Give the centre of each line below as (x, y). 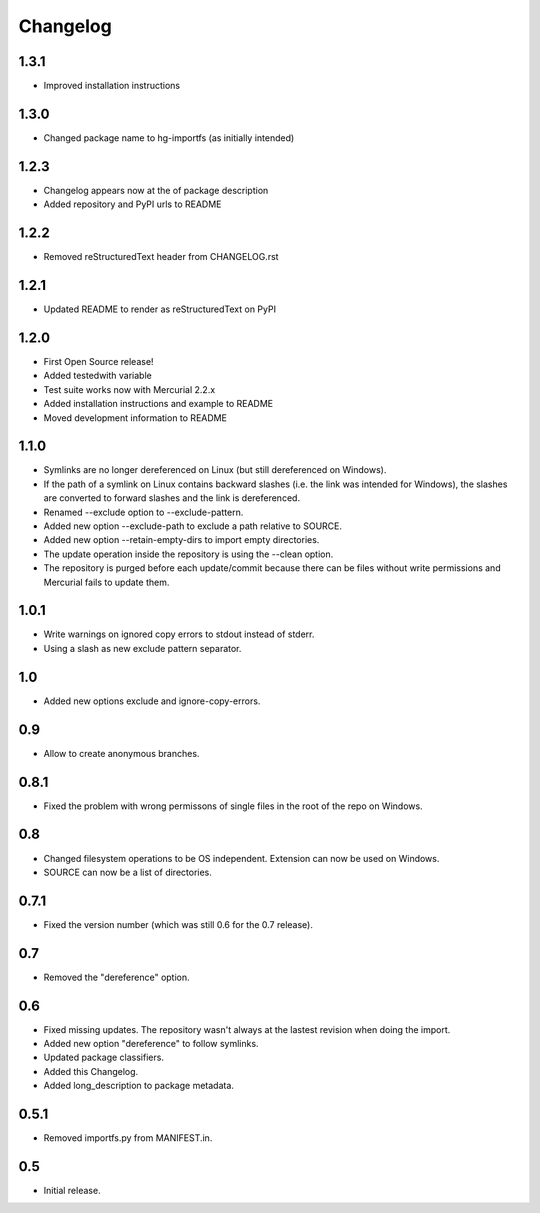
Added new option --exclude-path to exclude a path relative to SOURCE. (192, 526)
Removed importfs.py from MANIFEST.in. (128, 1138)
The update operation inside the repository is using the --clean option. (188, 554)
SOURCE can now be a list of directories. (127, 872)
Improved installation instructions (112, 86)
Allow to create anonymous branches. (121, 753)
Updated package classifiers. (104, 1057)
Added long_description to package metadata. (139, 1086)
